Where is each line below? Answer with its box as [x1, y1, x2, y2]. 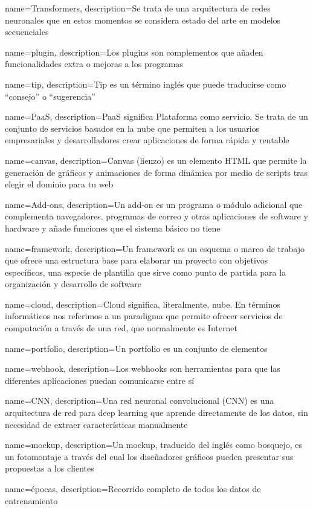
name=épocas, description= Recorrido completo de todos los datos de [5, 482, 261, 494]
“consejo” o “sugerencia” [5, 89, 95, 102]
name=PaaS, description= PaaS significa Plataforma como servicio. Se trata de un [5, 110, 308, 123]
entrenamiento [5, 494, 58, 507]
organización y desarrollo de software [5, 277, 141, 290]
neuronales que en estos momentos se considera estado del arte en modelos [5, 13, 281, 26]
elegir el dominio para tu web [5, 178, 114, 190]
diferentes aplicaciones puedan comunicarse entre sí [5, 374, 195, 386]
